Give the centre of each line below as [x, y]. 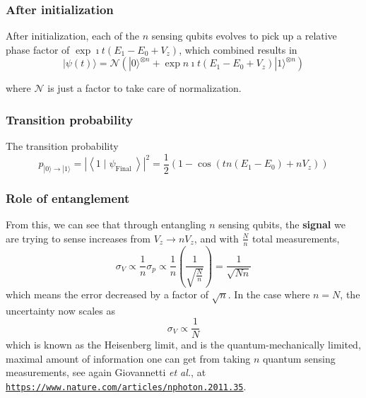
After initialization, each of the [73, 36]
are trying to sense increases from [78, 238]
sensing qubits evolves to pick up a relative [244, 36]
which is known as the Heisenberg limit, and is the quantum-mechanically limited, [183, 345]
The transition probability [62, 146]
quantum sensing [299, 358]
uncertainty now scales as [61, 310]
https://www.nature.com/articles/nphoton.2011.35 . [126, 386]
